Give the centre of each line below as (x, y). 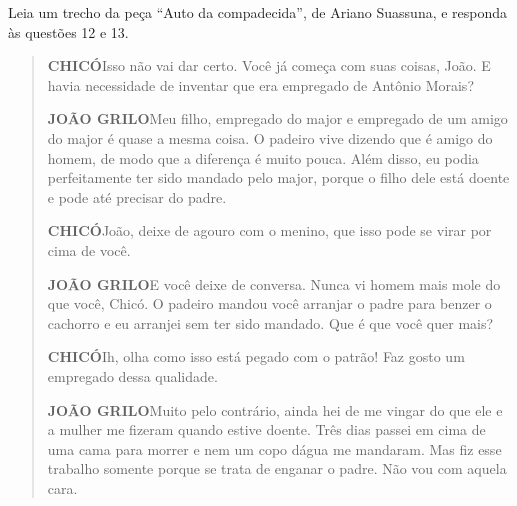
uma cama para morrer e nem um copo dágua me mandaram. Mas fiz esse (274, 448)
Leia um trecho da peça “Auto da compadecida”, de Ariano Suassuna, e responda (258, 12)
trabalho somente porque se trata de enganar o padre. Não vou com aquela (277, 468)
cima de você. (89, 249)
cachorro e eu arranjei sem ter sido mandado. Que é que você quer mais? (270, 322)
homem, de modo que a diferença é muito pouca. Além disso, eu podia (263, 157)
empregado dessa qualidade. (132, 375)
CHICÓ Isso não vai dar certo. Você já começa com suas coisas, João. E (269, 65)
